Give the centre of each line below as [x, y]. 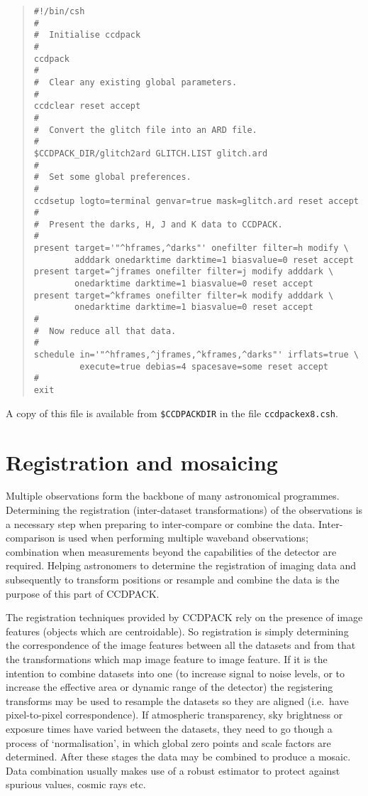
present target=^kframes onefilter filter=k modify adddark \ [184, 295]
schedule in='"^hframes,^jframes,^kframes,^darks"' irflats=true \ [196, 355]
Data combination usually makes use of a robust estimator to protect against [173, 770]
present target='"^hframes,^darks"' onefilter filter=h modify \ [191, 248]
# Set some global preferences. [112, 177]
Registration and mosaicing [142, 462]
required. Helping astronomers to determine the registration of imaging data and [181, 565]
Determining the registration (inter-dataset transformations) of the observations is [184, 510]
